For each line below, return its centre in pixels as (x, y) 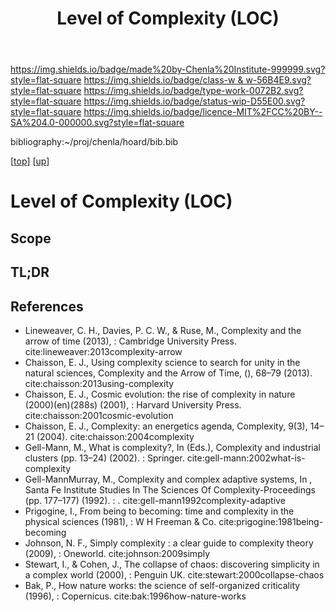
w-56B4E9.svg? (278, 80)
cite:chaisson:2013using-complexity (99, 383)
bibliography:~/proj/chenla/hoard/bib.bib (94, 142)
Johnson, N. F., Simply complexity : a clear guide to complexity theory (169, 543)
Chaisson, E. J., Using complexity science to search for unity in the (162, 362)
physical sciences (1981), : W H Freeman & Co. (120, 521)
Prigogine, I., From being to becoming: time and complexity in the (159, 511)
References (47, 306)
